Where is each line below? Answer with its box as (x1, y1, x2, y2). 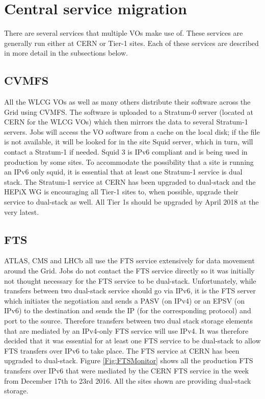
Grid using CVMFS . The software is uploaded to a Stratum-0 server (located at (4, 106, 253, 117)
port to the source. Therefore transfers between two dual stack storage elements (4, 315, 253, 326)
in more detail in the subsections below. (4, 47, 128, 58)
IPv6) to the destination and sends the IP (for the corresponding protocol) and (4, 305, 251, 316)
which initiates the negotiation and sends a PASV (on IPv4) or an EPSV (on (4, 295, 245, 306)
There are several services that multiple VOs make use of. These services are (4, 28, 243, 38)
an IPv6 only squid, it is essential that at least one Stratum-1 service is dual (4, 166, 243, 177)
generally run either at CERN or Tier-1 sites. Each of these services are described (4, 37, 259, 48)
